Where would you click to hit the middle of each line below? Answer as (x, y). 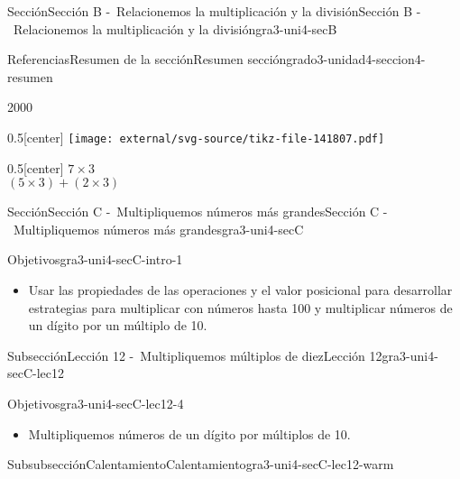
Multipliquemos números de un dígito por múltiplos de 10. (189, 433)
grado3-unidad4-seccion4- (356, 59)
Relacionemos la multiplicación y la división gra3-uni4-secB (175, 28)
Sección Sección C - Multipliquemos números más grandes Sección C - (198, 212)
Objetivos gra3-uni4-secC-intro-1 (95, 259)
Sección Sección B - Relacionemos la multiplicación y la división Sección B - (214, 11)
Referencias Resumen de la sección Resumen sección (147, 59)
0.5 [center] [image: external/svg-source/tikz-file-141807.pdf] (196, 137)
